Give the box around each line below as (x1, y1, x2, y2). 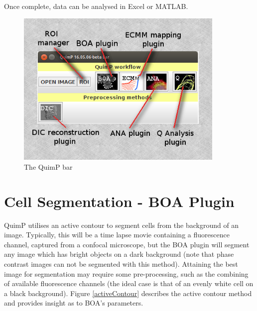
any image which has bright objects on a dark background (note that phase (4, 249, 234, 259)
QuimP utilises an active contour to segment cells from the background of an (4, 219, 239, 230)
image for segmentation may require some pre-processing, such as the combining (4, 268, 249, 279)
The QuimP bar (24, 161, 73, 172)
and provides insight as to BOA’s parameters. (4, 298, 143, 308)
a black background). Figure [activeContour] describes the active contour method (4, 288, 252, 298)
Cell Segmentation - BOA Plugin (4, 191, 235, 211)
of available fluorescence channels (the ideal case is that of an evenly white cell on (4, 278, 254, 289)
